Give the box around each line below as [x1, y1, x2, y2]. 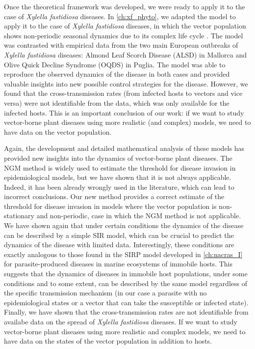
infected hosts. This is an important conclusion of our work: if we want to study [4, 107, 244, 117]
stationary [4, 210, 34, 221]
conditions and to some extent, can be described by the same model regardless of [4, 278, 247, 288]
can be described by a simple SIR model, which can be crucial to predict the [4, 230, 234, 240]
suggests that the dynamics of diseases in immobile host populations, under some [4, 268, 248, 279]
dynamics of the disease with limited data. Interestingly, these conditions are [4, 239, 234, 250]
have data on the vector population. [4, 126, 112, 137]
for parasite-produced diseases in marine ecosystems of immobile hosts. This [4, 259, 232, 269]
